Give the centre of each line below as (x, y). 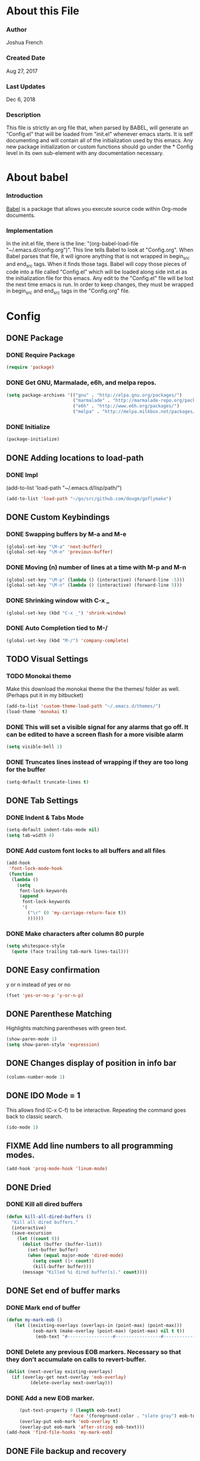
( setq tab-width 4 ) (30, 835)
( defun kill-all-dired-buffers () (49, 1217)
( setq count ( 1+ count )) (63, 1261)
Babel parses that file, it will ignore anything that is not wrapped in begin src (98, 257)
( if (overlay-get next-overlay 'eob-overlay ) (69, 1377)
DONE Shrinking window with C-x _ (58, 601)
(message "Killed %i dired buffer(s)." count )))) (85, 1272)
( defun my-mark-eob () (34, 1320)
